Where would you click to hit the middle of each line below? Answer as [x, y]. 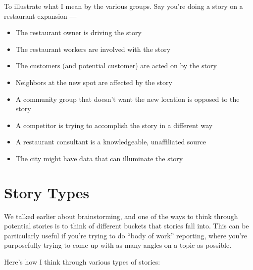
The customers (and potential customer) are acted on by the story [116, 66]
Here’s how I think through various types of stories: [82, 262]
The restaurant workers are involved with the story [93, 49]
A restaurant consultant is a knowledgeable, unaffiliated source [111, 142]
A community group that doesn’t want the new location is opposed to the [127, 99]
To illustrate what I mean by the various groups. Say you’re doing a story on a [124, 6]
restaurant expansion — [40, 16]
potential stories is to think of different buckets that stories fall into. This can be [126, 226]
